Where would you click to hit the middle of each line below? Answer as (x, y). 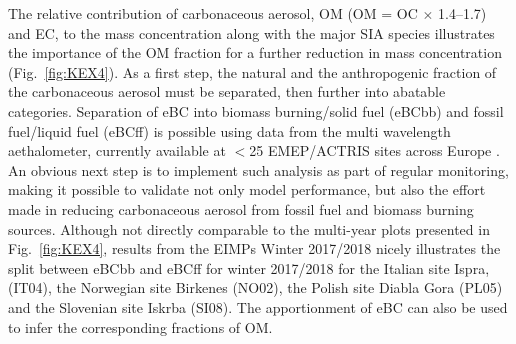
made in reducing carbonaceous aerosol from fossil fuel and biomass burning (241, 208)
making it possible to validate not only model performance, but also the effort (247, 189)
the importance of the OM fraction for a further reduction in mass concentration (255, 52)
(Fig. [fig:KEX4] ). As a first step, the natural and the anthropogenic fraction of (252, 71)
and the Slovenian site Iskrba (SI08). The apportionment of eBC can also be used (258, 306)
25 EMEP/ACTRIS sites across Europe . (374, 150)
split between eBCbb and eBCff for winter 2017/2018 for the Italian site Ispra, (249, 267)
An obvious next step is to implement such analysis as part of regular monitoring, (258, 169)
